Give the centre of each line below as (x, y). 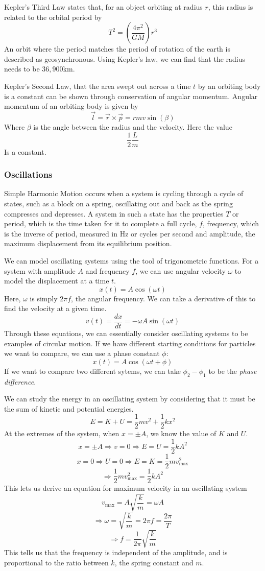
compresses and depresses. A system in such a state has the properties (114, 213)
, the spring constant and (154, 563)
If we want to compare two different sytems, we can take (92, 371)
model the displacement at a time (57, 281)
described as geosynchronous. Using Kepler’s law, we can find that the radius (125, 58)
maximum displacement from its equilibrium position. (88, 243)
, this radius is (231, 7)
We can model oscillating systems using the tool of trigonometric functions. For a (131, 260)
